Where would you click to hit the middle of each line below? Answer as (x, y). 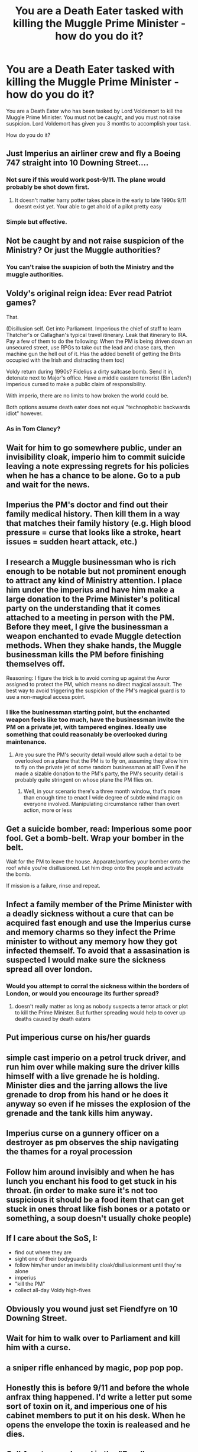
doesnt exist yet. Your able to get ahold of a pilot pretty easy (88, 206)
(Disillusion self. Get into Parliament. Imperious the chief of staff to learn (94, 328)
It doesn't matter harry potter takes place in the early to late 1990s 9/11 (101, 200)
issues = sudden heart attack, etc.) (72, 542)
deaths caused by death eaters (53, 1019)
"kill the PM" (30, 1284)
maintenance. (27, 742)
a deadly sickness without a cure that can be (90, 913)
